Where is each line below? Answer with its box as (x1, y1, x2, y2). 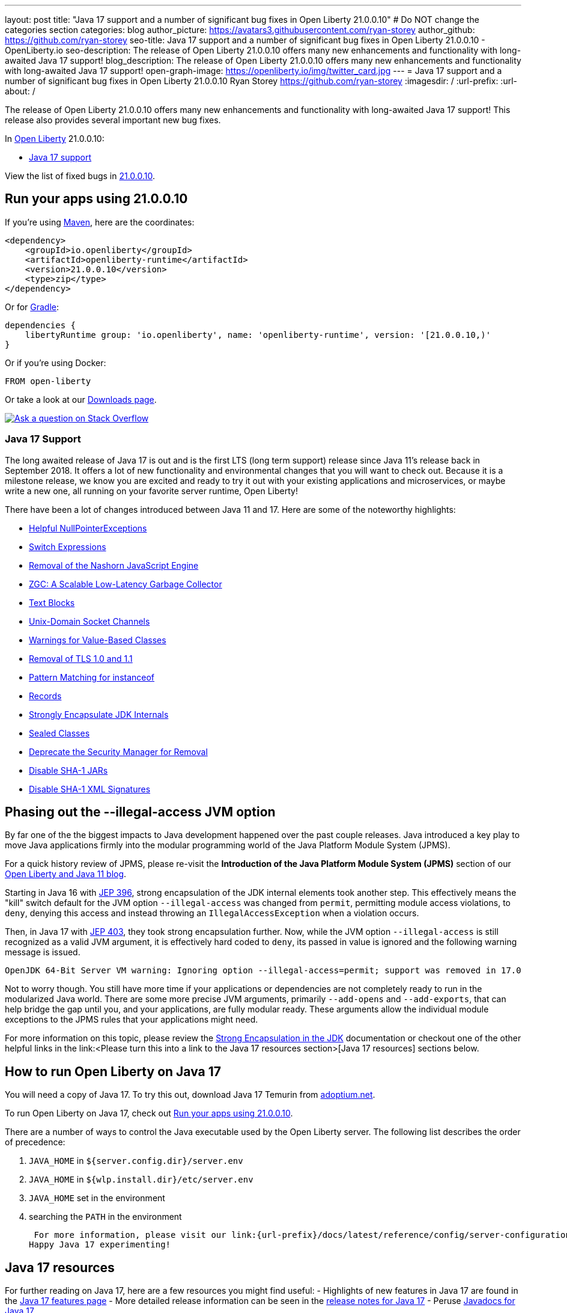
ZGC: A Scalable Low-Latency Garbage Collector (29, 578, 222, 589)
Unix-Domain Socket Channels (29, 616, 150, 626)
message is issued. (5, 947, 80, 958)
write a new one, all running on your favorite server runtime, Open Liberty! (5, 485, 298, 496)
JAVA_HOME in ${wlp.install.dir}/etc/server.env (29, 1174, 253, 1185)
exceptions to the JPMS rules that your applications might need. (5, 1014, 258, 1025)
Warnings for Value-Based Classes (29, 634, 166, 645)
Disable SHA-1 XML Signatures (29, 783, 151, 794)
